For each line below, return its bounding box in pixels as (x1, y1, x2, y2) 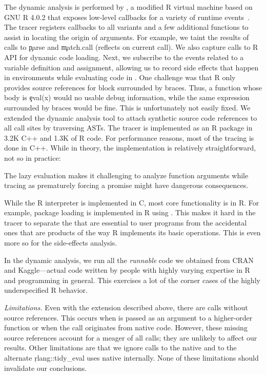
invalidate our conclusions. (4, 362, 87, 373)
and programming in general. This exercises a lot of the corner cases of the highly (4, 274, 260, 285)
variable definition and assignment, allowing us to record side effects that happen (4, 62, 259, 72)
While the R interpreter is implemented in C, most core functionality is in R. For (4, 197, 259, 208)
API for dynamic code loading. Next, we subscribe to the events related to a (4, 51, 244, 62)
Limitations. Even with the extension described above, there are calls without (4, 302, 248, 313)
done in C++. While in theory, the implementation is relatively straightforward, (4, 142, 256, 153)
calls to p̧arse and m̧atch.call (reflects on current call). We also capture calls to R (4, 42, 258, 52)
